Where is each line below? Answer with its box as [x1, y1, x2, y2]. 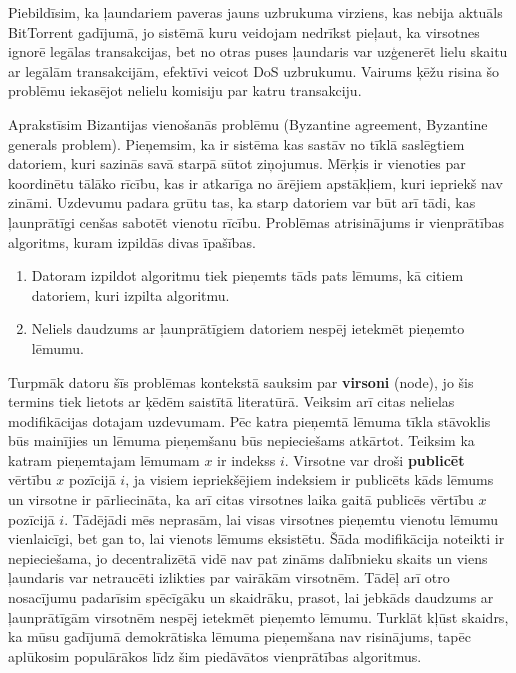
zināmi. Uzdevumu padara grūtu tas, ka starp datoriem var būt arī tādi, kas [8, 192, 476, 213]
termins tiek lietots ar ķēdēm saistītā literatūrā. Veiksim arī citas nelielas [8, 391, 455, 412]
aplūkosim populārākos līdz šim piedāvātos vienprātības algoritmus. [8, 645, 422, 666]
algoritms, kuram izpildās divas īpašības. [8, 231, 256, 252]
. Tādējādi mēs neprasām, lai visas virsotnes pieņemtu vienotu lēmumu [64, 508, 499, 529]
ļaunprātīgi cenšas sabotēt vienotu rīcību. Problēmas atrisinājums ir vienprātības [8, 211, 505, 232]
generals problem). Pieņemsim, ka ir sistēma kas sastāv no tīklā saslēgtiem [8, 133, 465, 154]
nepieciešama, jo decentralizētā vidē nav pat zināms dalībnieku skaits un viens [8, 547, 488, 568]
